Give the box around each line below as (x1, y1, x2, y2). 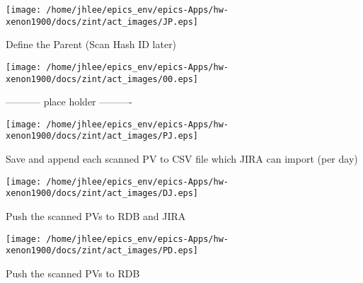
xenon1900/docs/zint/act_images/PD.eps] (6, 246, 199, 256)
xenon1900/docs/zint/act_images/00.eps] (6, 74, 199, 84)
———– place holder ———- (6, 94, 132, 109)
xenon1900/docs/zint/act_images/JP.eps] (6, 16, 199, 27)
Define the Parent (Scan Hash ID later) (6, 37, 177, 52)
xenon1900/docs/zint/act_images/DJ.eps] (6, 188, 199, 199)
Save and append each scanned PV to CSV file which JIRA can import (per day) (6, 151, 358, 166)
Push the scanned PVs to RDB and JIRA (6, 209, 186, 224)
